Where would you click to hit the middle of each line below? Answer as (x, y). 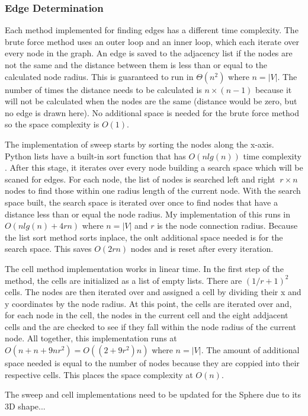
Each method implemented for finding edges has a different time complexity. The (152, 30)
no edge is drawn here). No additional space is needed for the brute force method (152, 112)
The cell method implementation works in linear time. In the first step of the (144, 268)
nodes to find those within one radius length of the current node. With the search (153, 191)
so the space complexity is (52, 124)
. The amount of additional (250, 350)
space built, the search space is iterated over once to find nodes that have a (141, 202)
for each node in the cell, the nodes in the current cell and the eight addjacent (147, 315)
